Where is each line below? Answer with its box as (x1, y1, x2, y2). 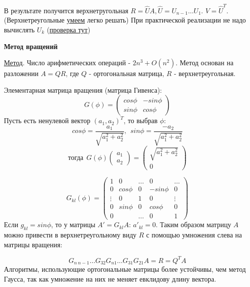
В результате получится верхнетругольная (4, 5, 128, 15)
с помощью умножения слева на (146, 230, 242, 240)
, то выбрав (124, 115, 158, 126)
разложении (4, 68, 39, 78)
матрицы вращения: (4, 239, 63, 249)
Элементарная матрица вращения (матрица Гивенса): (4, 84, 162, 95)
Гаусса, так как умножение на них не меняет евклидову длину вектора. (4, 273, 216, 284)
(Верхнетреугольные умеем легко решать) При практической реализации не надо (4, 15, 246, 25)
